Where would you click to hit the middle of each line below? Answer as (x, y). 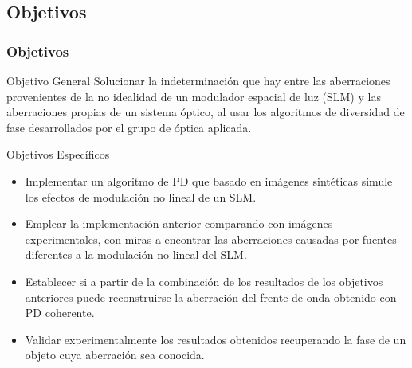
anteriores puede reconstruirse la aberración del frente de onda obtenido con (211, 297)
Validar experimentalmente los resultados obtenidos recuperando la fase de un (216, 339)
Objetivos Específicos (58, 154)
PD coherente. (60, 313)
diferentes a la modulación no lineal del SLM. (136, 254)
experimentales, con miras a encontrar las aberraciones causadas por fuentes (211, 239)
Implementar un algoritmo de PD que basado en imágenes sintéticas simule (209, 180)
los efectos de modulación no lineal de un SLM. (141, 196)
